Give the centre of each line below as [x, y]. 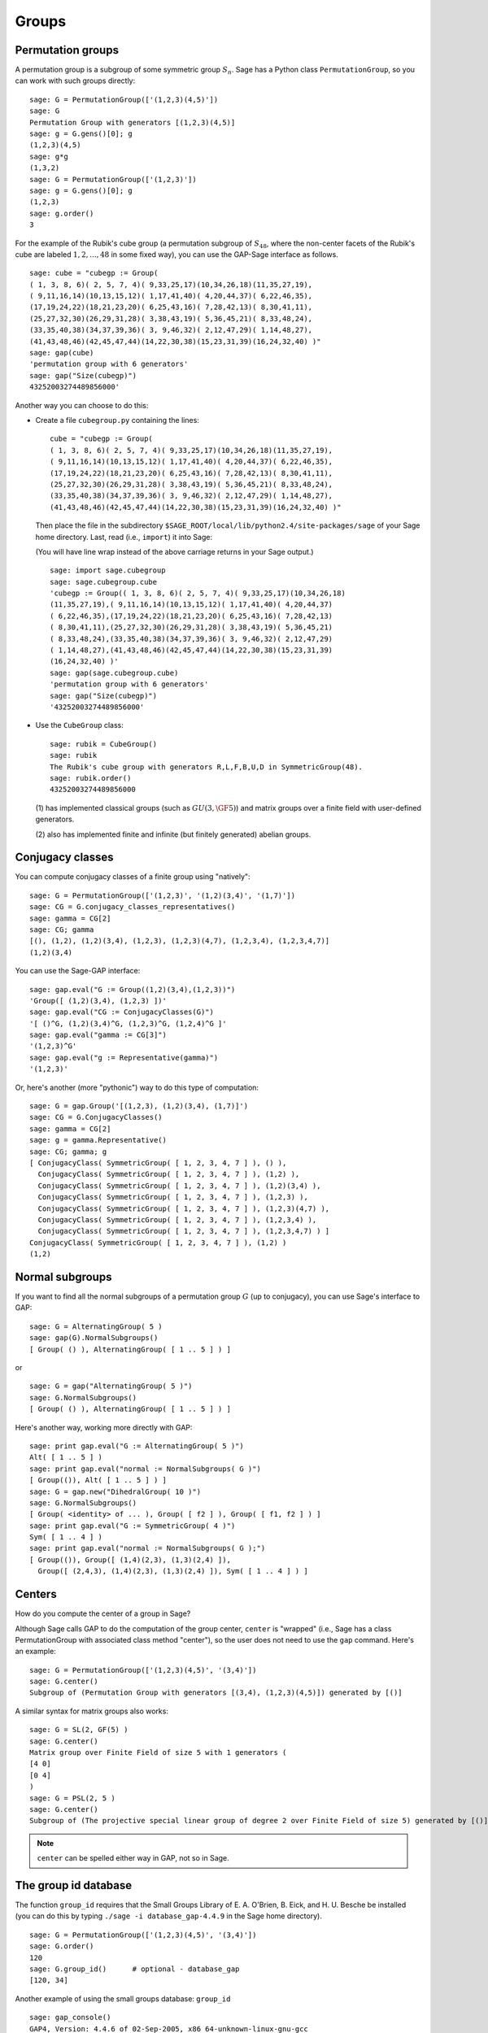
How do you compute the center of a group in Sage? [103, 1613]
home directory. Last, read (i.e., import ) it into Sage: [124, 537]
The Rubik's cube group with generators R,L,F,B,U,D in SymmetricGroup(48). [207, 767]
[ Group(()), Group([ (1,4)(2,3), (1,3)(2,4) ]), [131, 1560]
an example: [35, 1652]
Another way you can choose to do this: [82, 405]
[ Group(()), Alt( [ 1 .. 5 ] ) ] [98, 1480]
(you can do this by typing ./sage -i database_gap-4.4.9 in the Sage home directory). [169, 1916]
